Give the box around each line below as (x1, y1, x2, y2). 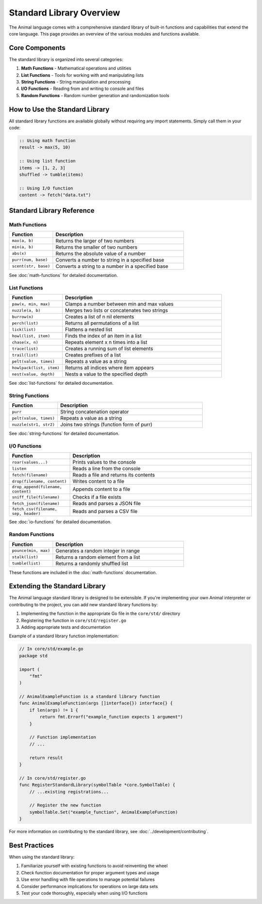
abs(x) (12, 251, 27, 256)
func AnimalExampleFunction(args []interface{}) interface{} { (19, 700, 173, 706)
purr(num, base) (12, 257, 48, 262)
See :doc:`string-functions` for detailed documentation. (9, 430, 120, 437)
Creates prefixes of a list (65, 352, 121, 358)
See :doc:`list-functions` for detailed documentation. (9, 380, 114, 386)
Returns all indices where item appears (65, 364, 154, 371)
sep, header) (12, 511, 41, 516)
